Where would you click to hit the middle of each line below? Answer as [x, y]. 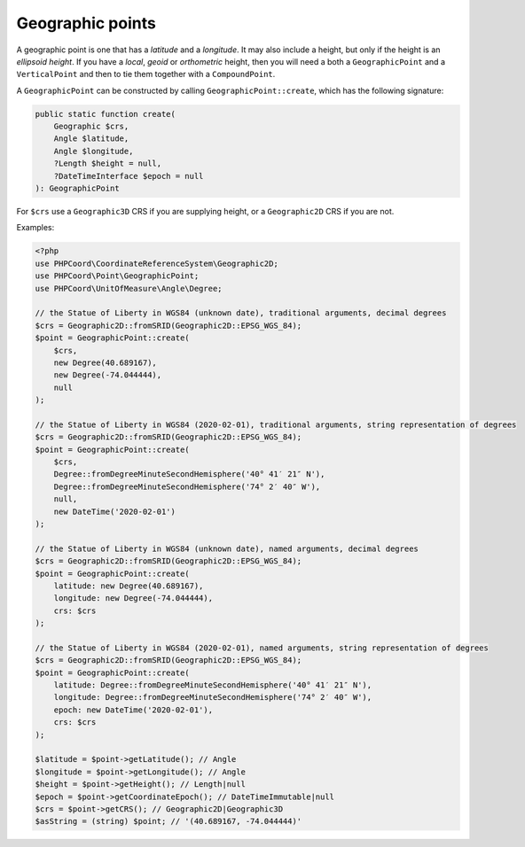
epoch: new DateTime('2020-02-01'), [133, 710]
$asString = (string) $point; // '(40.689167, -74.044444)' [168, 821]
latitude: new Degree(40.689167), [129, 586]
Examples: [35, 228]
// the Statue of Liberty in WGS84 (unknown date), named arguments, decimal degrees [227, 548]
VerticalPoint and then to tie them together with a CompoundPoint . [146, 74]
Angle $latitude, [91, 139]
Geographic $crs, [91, 127]
